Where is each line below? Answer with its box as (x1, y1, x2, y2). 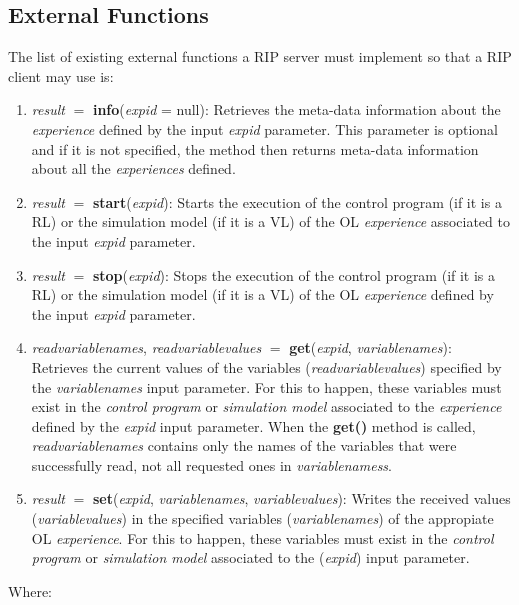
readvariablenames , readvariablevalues (31, 337, 262, 358)
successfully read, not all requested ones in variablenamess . (31, 454, 393, 475)
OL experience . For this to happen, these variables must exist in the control (31, 527, 494, 548)
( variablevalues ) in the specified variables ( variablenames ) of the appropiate (31, 508, 494, 529)
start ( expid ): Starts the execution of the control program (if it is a (92, 191, 502, 212)
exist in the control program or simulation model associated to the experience (31, 396, 502, 417)
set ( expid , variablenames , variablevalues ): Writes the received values (92, 488, 511, 509)
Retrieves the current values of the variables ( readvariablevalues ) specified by (31, 356, 502, 377)
